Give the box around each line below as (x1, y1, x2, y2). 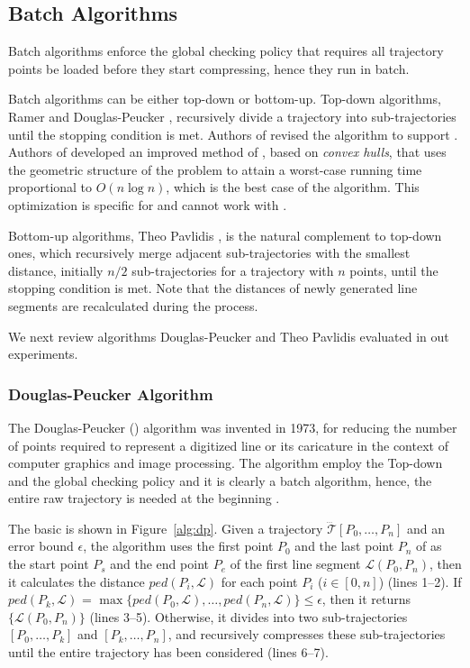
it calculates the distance (8, 572, 145, 590)
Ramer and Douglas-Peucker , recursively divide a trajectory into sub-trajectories (8, 106, 456, 125)
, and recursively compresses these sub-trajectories (167, 625, 446, 644)
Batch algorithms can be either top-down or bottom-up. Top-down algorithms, (8, 89, 441, 108)
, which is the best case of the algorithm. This (166, 178, 420, 197)
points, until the (349, 261, 438, 279)
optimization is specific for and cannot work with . (8, 195, 287, 214)
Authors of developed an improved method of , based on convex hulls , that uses (8, 142, 447, 161)
